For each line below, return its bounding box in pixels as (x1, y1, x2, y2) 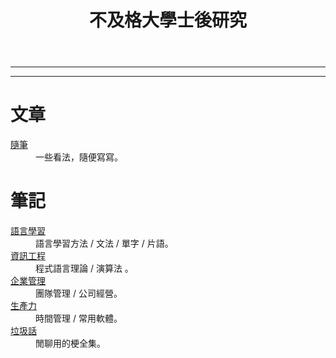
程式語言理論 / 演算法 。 (35, 262, 134, 275)
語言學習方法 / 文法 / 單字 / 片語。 (35, 237, 174, 250)
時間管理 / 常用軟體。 (35, 312, 123, 325)
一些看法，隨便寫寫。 (35, 151, 123, 163)
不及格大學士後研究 (88, 9, 247, 32)
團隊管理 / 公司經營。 (35, 287, 123, 300)
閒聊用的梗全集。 (35, 337, 106, 350)
